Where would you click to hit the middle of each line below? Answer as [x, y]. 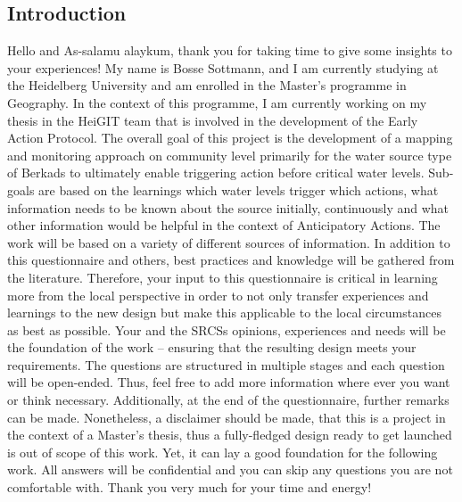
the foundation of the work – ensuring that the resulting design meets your [212, 347]
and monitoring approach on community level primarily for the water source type [230, 155]
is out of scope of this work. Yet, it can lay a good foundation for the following [223, 452]
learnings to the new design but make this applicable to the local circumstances [224, 313]
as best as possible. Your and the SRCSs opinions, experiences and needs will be [227, 329]
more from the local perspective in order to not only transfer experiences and [218, 295]
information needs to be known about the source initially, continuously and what [228, 207]
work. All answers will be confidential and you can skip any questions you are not [230, 469]
